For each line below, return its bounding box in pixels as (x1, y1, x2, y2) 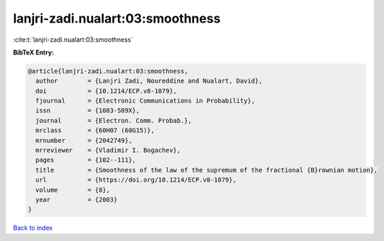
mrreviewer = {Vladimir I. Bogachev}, (35, 146, 181, 155)
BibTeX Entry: (13, 48, 54, 57)
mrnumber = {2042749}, (35, 136, 133, 144)
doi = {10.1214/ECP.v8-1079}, (35, 87, 177, 95)
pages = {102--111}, (35, 156, 137, 164)
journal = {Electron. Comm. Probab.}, (35, 117, 192, 124)
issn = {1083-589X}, (35, 107, 140, 114)
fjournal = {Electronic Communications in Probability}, (35, 97, 256, 105)
